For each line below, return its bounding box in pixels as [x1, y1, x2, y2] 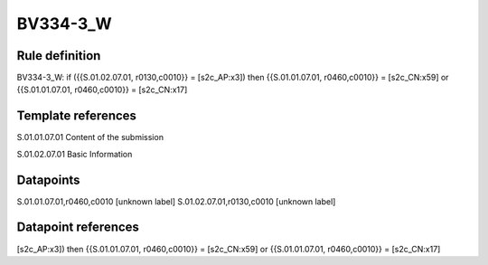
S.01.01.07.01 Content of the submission [16, 132, 164, 143]
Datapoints [16, 172, 80, 187]
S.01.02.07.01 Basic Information [16, 148, 133, 159]
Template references [16, 109, 137, 124]
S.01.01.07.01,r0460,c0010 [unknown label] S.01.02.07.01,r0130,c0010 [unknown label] [16, 195, 336, 207]
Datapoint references [16, 220, 140, 235]
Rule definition [16, 48, 101, 63]
